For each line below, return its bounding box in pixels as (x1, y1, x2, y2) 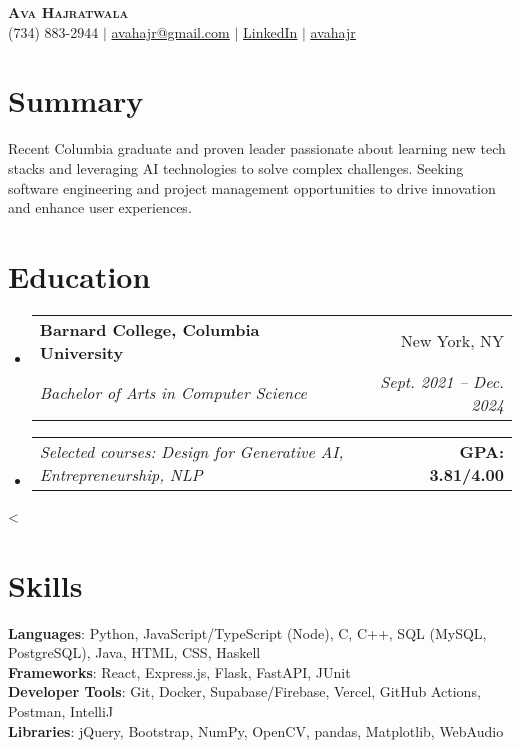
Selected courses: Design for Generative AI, (39, 439, 344, 463)
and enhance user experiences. (8, 197, 192, 218)
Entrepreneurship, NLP (39, 462, 203, 486)
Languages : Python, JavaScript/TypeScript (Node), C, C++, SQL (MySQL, (8, 622, 487, 643)
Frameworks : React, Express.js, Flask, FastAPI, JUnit (8, 661, 351, 682)
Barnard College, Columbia (39, 317, 260, 341)
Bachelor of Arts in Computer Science (39, 381, 307, 405)
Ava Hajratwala (8, 2, 129, 22)
